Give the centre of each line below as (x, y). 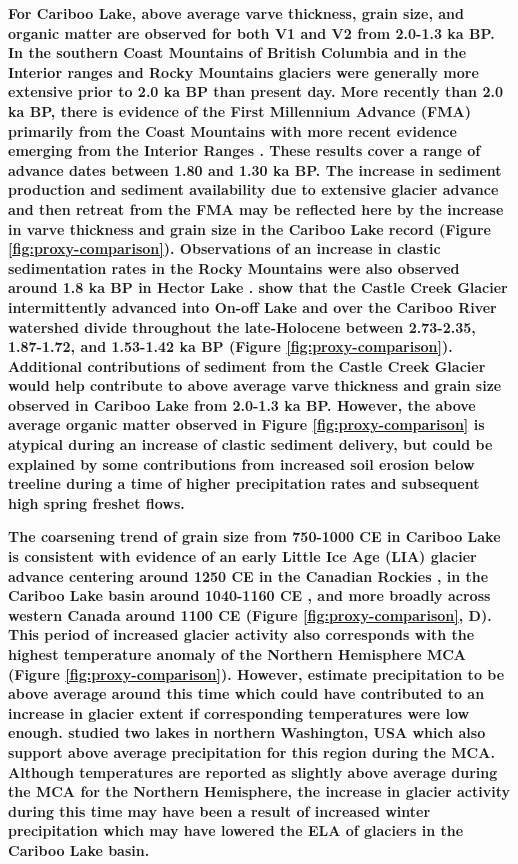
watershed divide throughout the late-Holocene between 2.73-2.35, (242, 326)
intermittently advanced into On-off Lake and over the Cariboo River (252, 306)
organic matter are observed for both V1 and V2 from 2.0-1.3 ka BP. (251, 32)
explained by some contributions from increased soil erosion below (241, 463)
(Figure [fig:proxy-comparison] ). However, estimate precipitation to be (256, 673)
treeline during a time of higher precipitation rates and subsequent (244, 483)
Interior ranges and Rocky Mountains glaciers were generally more (243, 71)
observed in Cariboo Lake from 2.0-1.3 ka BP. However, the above (242, 404)
